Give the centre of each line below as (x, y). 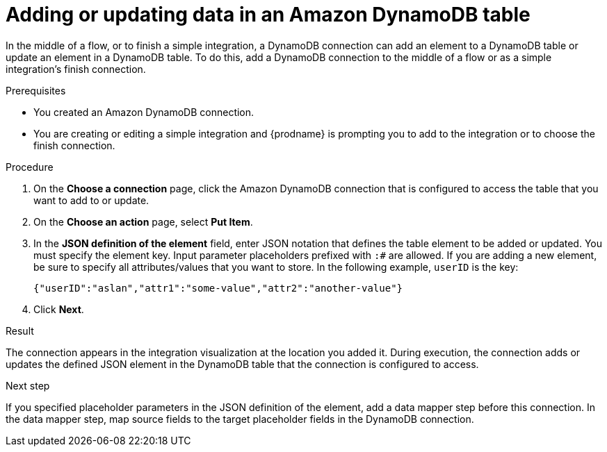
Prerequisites (36, 90)
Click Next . (59, 309)
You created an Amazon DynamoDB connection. (144, 112)
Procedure (30, 167)
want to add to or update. (91, 200)
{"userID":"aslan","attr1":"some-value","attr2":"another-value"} (218, 288)
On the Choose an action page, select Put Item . (143, 221)
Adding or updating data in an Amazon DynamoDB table (268, 15)
